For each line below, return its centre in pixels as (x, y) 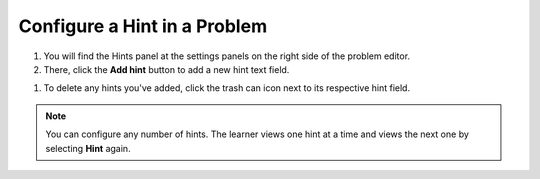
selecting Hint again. (88, 148)
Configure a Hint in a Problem (143, 26)
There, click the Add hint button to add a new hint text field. (166, 69)
